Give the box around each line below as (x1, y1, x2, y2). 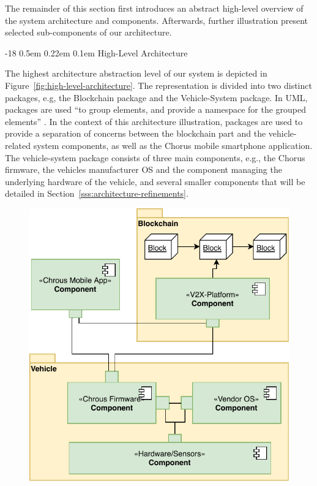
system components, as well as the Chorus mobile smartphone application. (33, 139, 313, 151)
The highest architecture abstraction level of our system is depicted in (5, 67, 267, 80)
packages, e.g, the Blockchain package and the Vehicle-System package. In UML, (5, 91, 308, 104)
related (5, 139, 31, 151)
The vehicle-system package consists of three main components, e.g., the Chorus (5, 151, 305, 164)
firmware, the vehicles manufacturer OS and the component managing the (5, 163, 282, 176)
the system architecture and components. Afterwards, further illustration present (5, 13, 308, 26)
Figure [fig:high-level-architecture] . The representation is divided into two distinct (5, 78, 312, 91)
